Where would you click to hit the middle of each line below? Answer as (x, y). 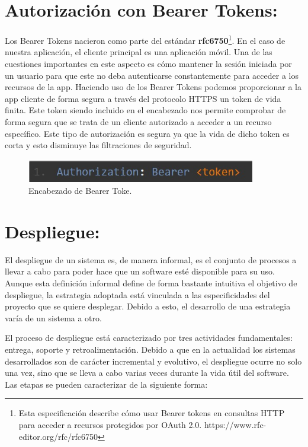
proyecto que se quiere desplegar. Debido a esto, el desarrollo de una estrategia (148, 306)
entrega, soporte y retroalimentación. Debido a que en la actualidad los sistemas (150, 349)
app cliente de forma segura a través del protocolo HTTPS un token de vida (143, 98)
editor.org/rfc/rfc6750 (58, 436)
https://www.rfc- (235, 424)
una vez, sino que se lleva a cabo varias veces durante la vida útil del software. (147, 373)
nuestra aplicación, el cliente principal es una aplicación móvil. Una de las (139, 52)
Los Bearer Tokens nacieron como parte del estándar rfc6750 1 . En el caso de (145, 39)
